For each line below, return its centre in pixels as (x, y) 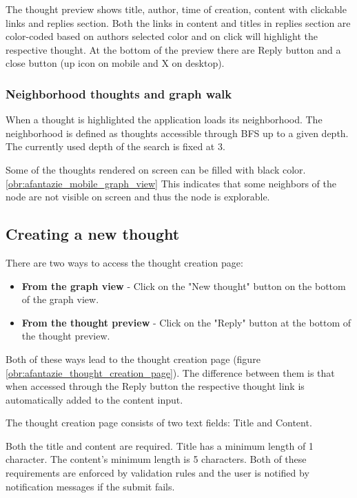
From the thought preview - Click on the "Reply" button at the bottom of (186, 322)
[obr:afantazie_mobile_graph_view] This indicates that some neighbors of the (171, 183)
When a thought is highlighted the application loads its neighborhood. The (164, 120)
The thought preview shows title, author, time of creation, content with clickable (176, 9)
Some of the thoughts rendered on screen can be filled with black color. (156, 169)
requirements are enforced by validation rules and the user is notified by (157, 473)
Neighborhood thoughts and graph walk (119, 93)
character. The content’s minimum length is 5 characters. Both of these (156, 459)
